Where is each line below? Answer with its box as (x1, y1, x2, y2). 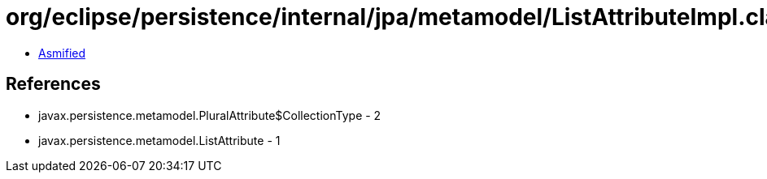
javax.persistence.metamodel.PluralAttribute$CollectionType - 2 (38, 108, 381, 122)
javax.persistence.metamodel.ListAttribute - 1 (38, 133, 281, 147)
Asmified (38, 45, 86, 60)
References (6, 74, 101, 95)
